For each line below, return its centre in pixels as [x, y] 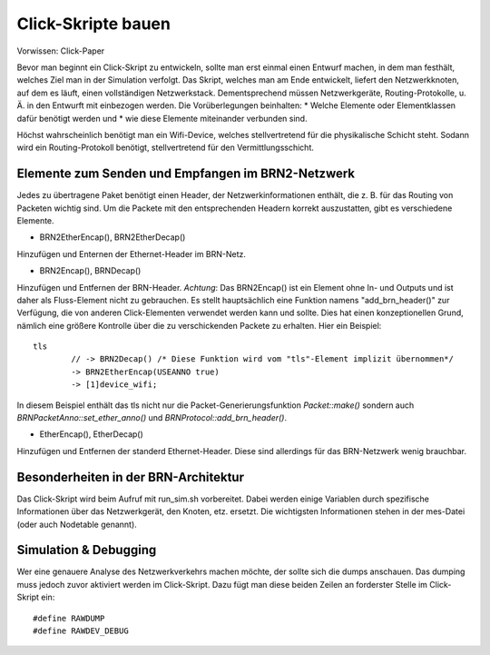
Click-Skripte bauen [94, 24]
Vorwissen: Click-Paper [61, 51]
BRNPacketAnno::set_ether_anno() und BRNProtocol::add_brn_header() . [152, 418]
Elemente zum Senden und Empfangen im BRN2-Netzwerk [186, 174]
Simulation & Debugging [87, 550]
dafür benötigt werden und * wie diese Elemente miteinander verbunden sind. [162, 118]
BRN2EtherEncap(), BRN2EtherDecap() [113, 237]
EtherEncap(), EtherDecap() [92, 434]
